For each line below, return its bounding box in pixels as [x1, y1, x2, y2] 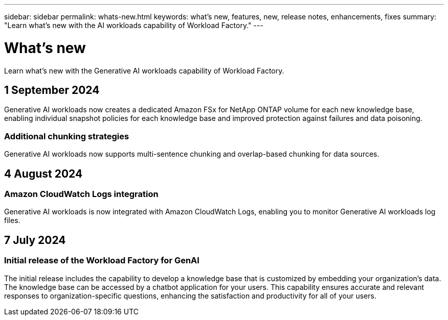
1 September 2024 [4, 83, 100, 96]
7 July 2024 [4, 233, 66, 247]
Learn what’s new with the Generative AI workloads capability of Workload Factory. [4, 66, 284, 75]
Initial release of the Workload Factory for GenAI [4, 255, 199, 266]
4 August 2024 [4, 167, 83, 180]
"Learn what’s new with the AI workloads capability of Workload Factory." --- [4, 21, 263, 30]
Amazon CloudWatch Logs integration [4, 188, 159, 199]
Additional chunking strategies [4, 131, 129, 141]
